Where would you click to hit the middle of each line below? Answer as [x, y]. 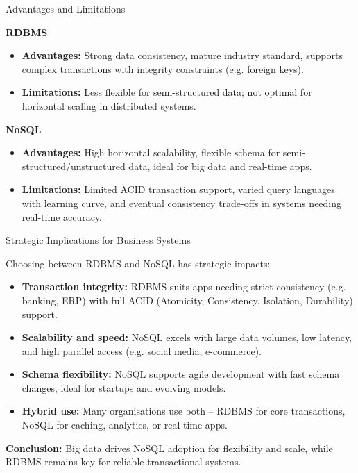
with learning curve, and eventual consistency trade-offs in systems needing [182, 202]
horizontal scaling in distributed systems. [109, 105]
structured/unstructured [74, 166]
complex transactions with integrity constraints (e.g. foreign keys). [163, 68]
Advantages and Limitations [66, 8]
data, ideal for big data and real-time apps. [220, 166]
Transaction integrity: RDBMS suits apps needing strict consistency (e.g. [184, 287]
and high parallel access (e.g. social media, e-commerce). [142, 350]
